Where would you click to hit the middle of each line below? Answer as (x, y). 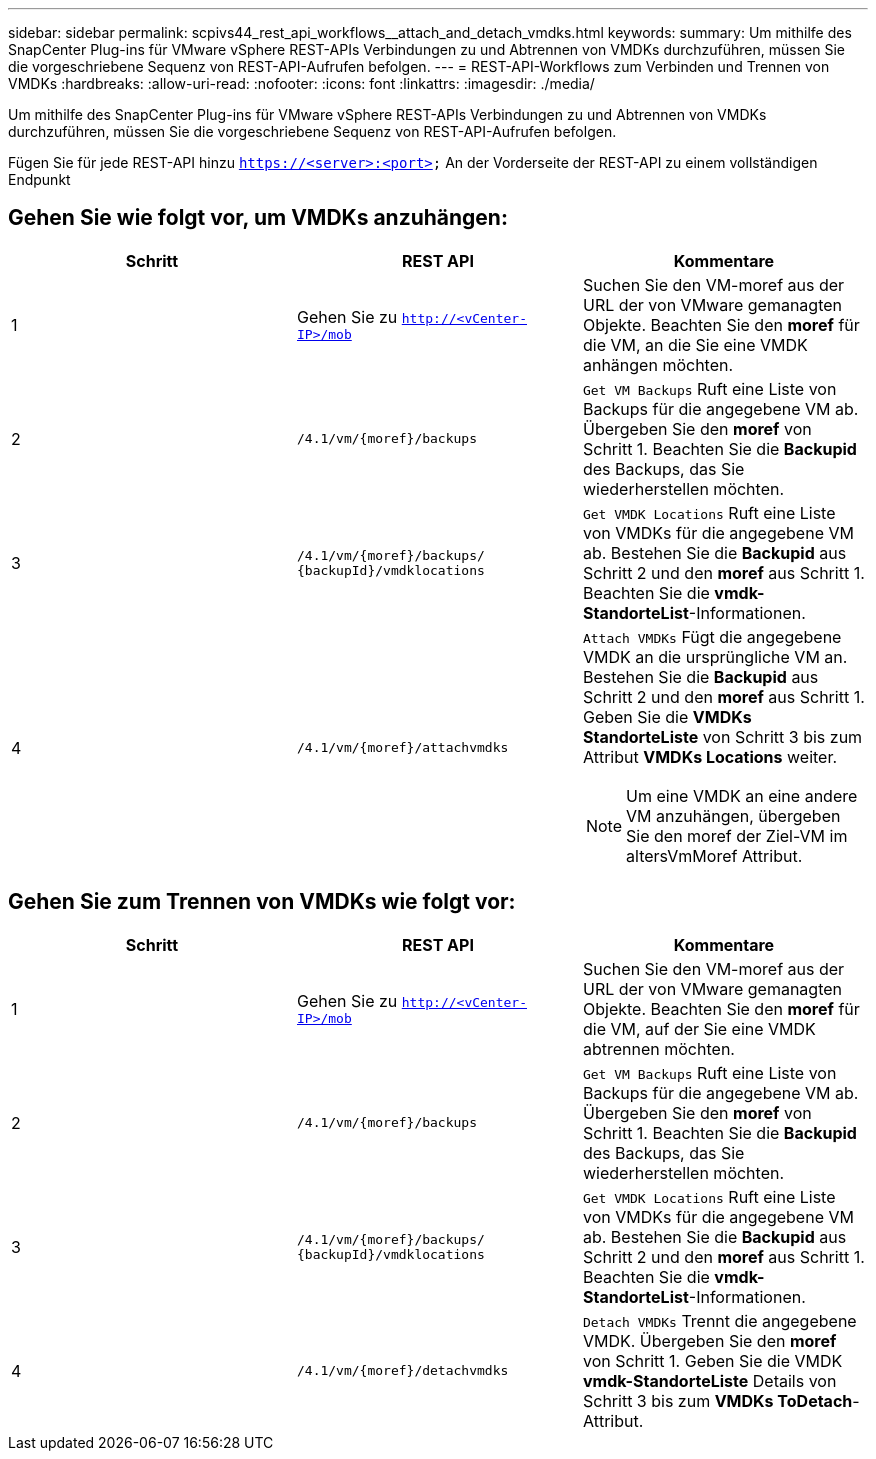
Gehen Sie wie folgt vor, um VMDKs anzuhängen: (258, 218)
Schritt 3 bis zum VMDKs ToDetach (717, 1400)
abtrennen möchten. (658, 1048)
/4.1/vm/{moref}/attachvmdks (402, 748)
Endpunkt (39, 179)
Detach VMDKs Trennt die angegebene (719, 1320)
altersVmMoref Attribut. (714, 855)
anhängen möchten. (658, 364)
